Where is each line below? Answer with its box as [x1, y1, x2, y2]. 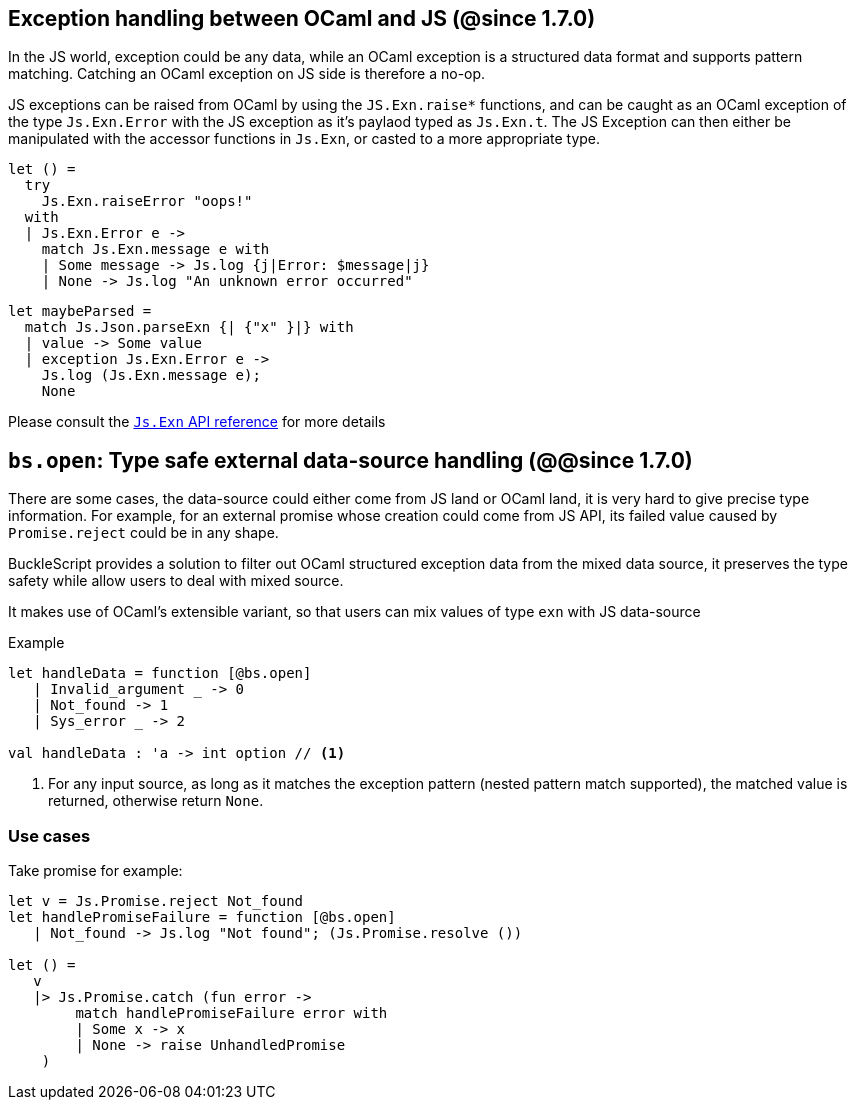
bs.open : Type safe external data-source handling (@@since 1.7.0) [8, 447, 693, 473]
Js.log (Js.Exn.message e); [41, 367, 261, 384]
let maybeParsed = [8, 303, 152, 320]
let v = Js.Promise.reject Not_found [8, 893, 304, 910]
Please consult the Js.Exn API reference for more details [8, 413, 386, 431]
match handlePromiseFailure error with [75, 1005, 388, 1022]
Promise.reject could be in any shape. [8, 524, 279, 542]
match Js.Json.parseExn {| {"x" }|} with [24, 319, 354, 336]
